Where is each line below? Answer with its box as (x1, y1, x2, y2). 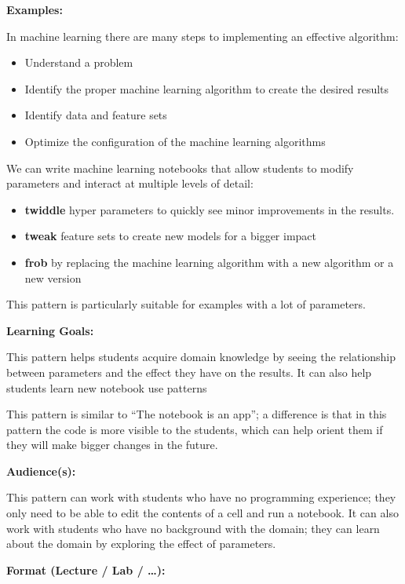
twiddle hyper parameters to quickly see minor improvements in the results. (24, 201, 395, 217)
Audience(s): (6, 462, 76, 479)
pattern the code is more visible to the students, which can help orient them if (6, 421, 383, 437)
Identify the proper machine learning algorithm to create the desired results (24, 80, 389, 97)
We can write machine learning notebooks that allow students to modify (6, 159, 354, 176)
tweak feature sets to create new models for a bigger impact (24, 228, 316, 244)
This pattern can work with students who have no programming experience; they (6, 489, 396, 506)
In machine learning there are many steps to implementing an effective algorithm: (6, 27, 399, 44)
